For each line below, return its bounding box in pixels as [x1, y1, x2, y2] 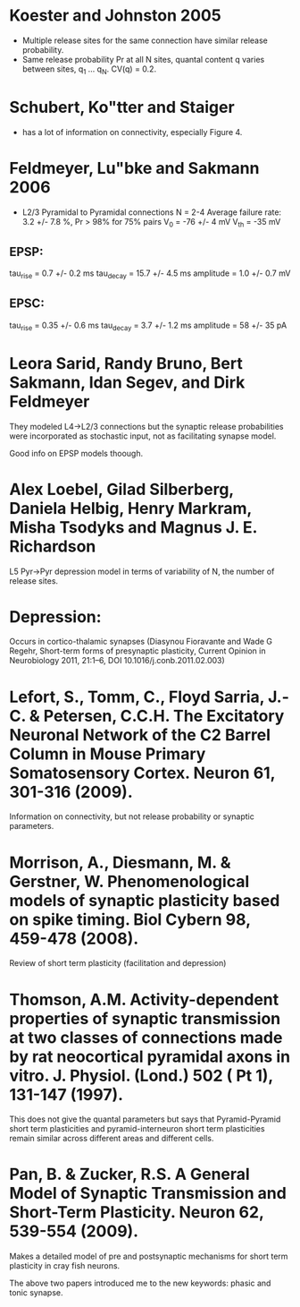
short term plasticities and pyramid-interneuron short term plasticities [9, 1123, 265, 1134]
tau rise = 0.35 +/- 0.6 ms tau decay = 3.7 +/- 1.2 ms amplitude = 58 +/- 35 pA [9, 320, 287, 332]
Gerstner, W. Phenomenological [9, 871, 250, 892]
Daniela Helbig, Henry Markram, [9, 498, 252, 518]
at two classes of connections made [9, 1027, 283, 1047]
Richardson [9, 536, 96, 556]
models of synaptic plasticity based [9, 890, 280, 910]
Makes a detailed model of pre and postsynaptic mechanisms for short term [9, 1251, 288, 1262]
